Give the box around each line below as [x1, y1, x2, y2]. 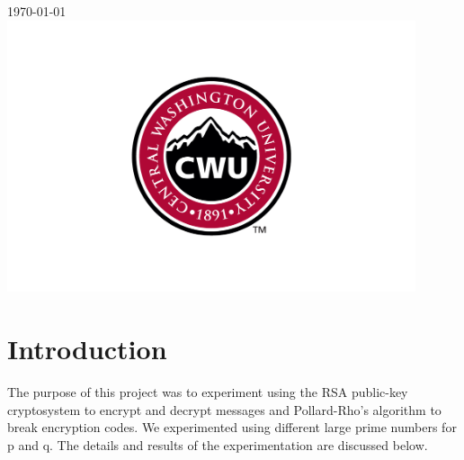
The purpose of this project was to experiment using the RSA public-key [7, 382, 408, 401]
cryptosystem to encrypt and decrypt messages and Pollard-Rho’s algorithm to [7, 400, 442, 419]
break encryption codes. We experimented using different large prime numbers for [7, 418, 457, 437]
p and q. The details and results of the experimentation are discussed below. [7, 435, 428, 454]
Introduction [7, 329, 167, 366]
